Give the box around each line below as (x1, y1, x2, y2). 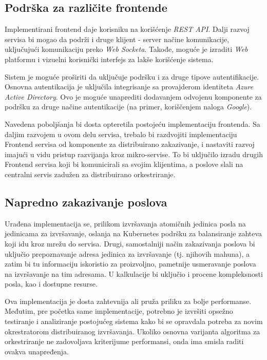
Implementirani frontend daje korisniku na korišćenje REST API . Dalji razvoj (5, 24, 250, 34)
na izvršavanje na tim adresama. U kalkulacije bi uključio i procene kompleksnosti (5, 268, 263, 279)
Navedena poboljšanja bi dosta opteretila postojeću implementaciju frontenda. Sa (5, 118, 260, 129)
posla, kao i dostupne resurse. (5, 278, 98, 289)
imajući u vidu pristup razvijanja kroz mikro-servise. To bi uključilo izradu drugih (5, 148, 263, 159)
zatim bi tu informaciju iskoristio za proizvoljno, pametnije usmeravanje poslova (5, 258, 256, 269)
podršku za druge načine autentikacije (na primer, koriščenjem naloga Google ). (5, 101, 252, 112)
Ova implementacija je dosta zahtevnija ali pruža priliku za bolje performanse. (5, 295, 252, 306)
